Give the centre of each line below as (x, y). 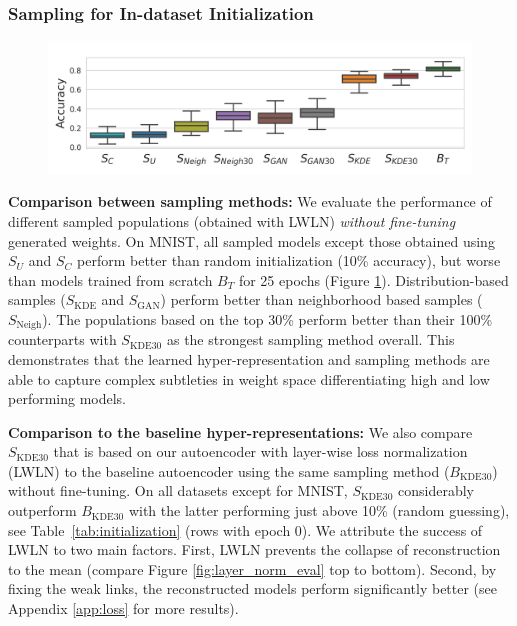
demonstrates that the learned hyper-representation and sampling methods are (249, 358)
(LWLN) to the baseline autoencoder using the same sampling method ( (229, 470)
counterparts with (62, 339)
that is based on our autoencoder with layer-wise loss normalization (260, 451)
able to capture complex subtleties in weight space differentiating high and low (249, 378)
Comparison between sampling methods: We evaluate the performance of (250, 201)
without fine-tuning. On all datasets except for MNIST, (178, 490)
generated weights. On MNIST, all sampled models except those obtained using (251, 240)
